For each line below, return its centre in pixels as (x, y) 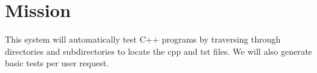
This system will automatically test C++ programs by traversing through (143, 39)
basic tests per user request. (57, 63)
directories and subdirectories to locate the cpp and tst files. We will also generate (159, 51)
